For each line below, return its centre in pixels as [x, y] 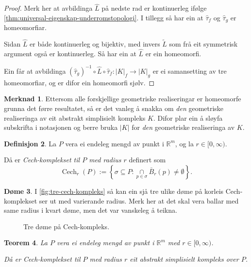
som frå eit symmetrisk [203, 44]
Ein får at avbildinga [35, 71]
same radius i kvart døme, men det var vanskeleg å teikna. [91, 210]
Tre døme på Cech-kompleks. [67, 226]
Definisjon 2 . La [30, 143]
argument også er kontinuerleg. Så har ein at [70, 53]
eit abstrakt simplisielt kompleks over [184, 259]
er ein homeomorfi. [173, 53]
